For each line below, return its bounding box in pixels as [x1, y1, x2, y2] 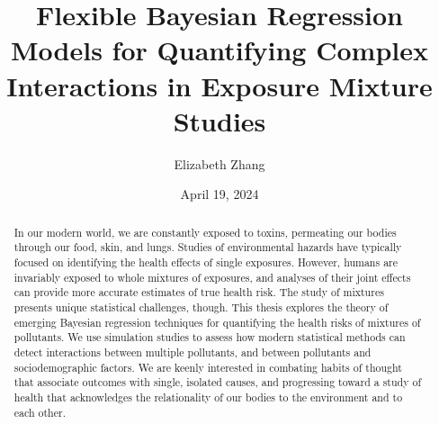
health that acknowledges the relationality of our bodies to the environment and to [13, 389, 403, 404]
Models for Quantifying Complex [11, 32, 428, 68]
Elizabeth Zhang [174, 154, 265, 173]
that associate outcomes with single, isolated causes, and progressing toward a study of [13, 374, 422, 390]
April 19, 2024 [180, 185, 259, 203]
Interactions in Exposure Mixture [6, 67, 433, 104]
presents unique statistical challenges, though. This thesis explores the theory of [13, 299, 389, 314]
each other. [13, 404, 66, 419]
